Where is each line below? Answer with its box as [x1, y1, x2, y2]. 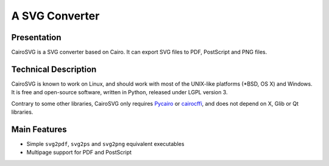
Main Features [11, 124, 67, 134]
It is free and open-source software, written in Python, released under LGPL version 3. [11, 89, 228, 96]
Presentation [11, 32, 62, 43]
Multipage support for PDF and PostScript [26, 149, 132, 156]
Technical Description [11, 64, 97, 74]
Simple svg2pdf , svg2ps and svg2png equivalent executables [26, 140, 185, 148]
